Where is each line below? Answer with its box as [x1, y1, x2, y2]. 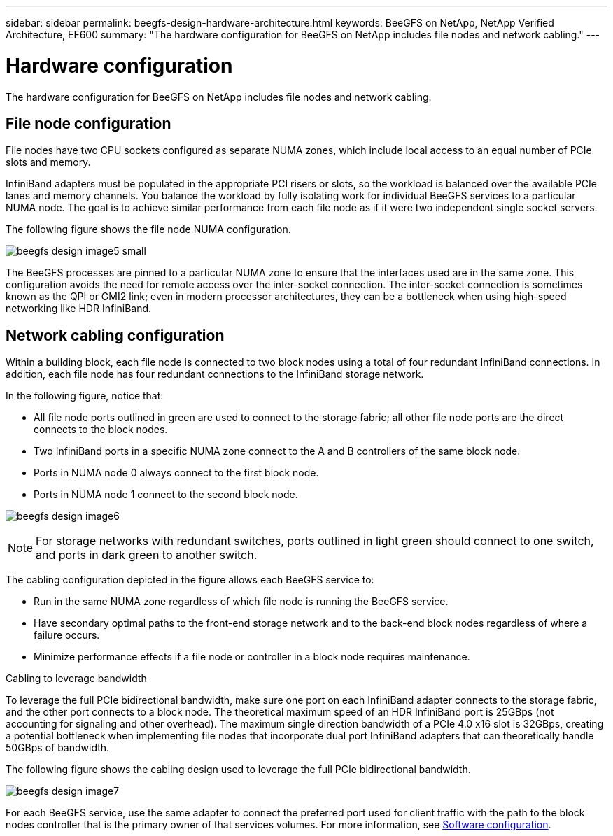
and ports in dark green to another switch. [36, 548, 258, 562]
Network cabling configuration [6, 326, 225, 344]
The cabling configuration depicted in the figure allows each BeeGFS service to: [6, 574, 374, 586]
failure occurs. [34, 629, 100, 642]
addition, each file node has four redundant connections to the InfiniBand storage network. [6, 368, 424, 381]
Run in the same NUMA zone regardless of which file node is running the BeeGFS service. [34, 595, 449, 608]
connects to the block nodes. [34, 423, 168, 436]
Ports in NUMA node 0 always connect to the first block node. [34, 467, 319, 479]
